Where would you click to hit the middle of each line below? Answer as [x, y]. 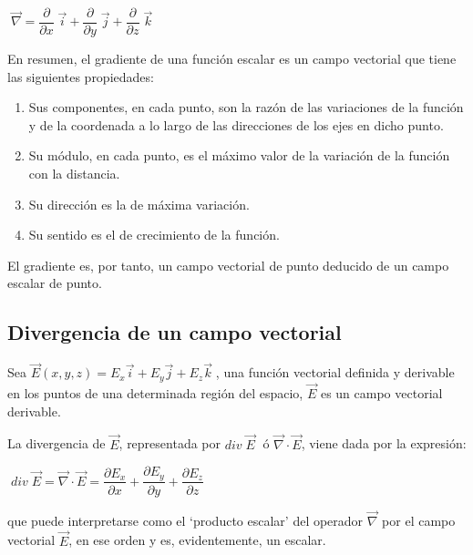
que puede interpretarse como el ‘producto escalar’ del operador [185, 520]
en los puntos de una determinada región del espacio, [155, 393]
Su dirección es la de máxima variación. [139, 204]
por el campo [419, 520]
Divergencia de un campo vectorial [175, 332]
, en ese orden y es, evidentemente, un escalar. [197, 540]
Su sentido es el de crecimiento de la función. [154, 235]
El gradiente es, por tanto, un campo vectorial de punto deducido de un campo [228, 265]
